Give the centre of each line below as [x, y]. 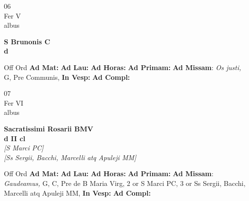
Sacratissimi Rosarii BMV [49, 128]
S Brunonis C [27, 41]
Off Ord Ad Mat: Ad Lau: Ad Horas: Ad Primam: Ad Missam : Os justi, [123, 67]
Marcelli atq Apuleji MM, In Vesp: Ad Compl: [77, 192]
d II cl [15, 138]
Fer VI [14, 102]
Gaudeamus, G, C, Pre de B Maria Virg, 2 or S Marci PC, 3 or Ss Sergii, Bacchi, [125, 183]
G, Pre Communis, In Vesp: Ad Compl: [67, 77]
